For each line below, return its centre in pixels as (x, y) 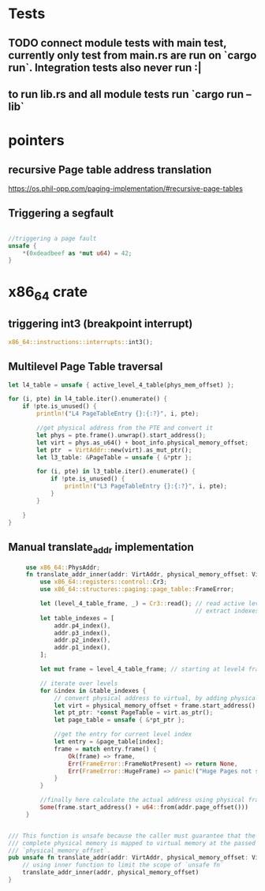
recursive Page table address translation (110, 169)
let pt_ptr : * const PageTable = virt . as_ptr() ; (134, 713)
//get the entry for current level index (123, 735)
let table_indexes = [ (77, 618)
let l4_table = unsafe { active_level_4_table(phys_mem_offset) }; (121, 385)
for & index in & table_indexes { (93, 691)
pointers (36, 141)
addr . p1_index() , (82, 648)
